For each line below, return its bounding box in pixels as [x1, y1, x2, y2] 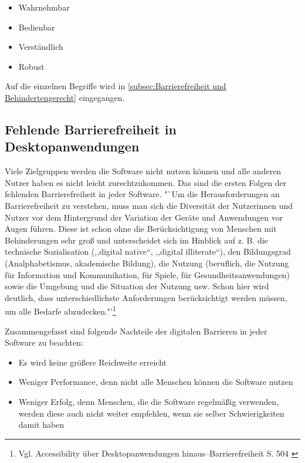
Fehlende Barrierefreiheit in [5, 120, 177, 138]
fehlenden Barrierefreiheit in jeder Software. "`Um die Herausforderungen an [5, 188, 280, 200]
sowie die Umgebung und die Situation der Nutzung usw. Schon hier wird [5, 280, 269, 292]
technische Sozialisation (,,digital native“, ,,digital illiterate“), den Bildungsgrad [5, 245, 291, 258]
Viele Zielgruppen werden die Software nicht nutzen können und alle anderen [5, 165, 282, 177]
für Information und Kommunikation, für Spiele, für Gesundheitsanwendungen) [5, 268, 290, 280]
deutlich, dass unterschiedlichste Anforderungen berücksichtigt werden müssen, [5, 291, 287, 303]
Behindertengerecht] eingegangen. [5, 91, 125, 103]
